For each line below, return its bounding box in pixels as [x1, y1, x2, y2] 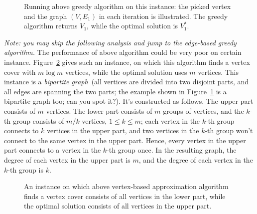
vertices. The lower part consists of [46, 105, 152, 116]
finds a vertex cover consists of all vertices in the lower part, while [24, 191, 226, 201]
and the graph [24, 10, 67, 21]
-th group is [7, 164, 43, 175]
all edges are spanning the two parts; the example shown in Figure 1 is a [4, 86, 227, 96]
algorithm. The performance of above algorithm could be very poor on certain [4, 47, 242, 57]
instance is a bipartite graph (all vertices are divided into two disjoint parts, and [4, 76, 249, 87]
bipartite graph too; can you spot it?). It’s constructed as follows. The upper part [4, 96, 254, 106]
